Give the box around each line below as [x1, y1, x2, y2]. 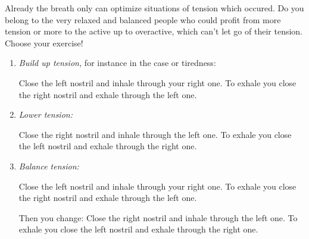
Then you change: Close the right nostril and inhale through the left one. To [18, 211, 298, 224]
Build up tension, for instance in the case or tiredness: [18, 56, 216, 69]
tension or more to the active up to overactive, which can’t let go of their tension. [5, 25, 302, 37]
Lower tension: [18, 108, 73, 121]
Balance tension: [18, 159, 79, 172]
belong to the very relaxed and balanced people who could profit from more [5, 13, 281, 26]
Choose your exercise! [5, 36, 83, 49]
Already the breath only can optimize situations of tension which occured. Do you [5, 2, 304, 14]
